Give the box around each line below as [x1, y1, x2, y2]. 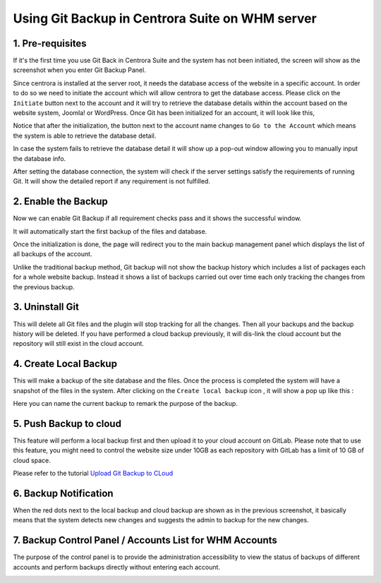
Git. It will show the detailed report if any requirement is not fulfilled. [13, 177, 211, 186]
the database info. [13, 154, 66, 162]
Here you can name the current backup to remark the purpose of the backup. [13, 399, 238, 407]
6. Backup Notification [13, 487, 114, 499]
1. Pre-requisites [13, 37, 87, 49]
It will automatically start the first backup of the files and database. [13, 227, 207, 236]
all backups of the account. [13, 250, 92, 258]
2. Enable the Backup [13, 196, 109, 208]
